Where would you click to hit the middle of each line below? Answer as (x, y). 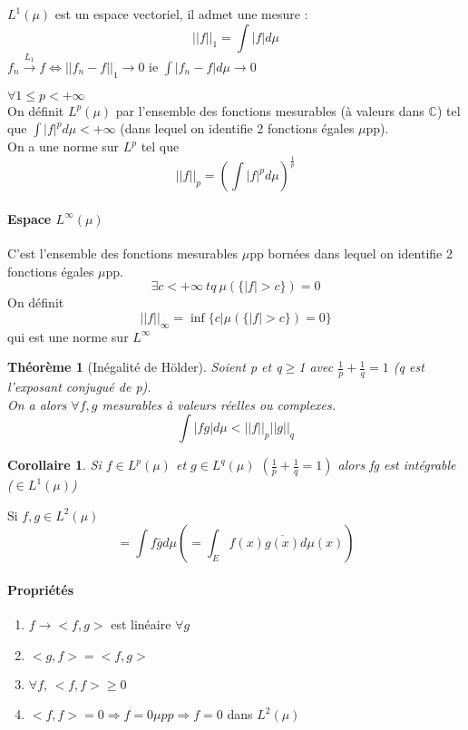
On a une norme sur (63, 146)
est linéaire (141, 624)
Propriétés (41, 589)
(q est (409, 367)
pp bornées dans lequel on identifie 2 (351, 253)
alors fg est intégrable (397, 465)
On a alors (37, 404)
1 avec (316, 367)
